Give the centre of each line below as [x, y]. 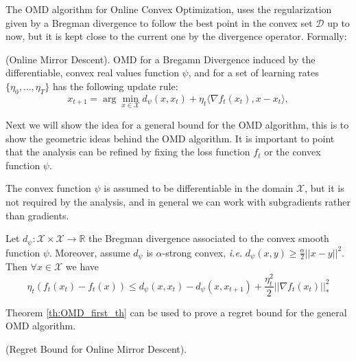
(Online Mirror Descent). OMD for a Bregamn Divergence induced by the [161, 59]
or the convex [293, 152]
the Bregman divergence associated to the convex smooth [209, 238]
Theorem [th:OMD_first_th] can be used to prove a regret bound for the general [176, 312]
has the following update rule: [115, 86]
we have [82, 266]
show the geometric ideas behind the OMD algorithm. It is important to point [170, 138]
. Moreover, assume [90, 252]
